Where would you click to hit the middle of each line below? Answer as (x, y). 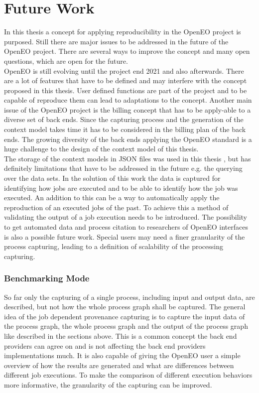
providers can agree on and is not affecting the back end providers (105, 345)
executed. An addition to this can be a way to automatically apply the (112, 197)
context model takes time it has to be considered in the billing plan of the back (125, 129)
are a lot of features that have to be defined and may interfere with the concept (126, 80)
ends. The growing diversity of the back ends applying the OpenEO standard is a (128, 139)
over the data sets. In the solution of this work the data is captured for (112, 178)
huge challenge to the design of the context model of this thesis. (101, 149)
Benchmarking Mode (47, 278)
